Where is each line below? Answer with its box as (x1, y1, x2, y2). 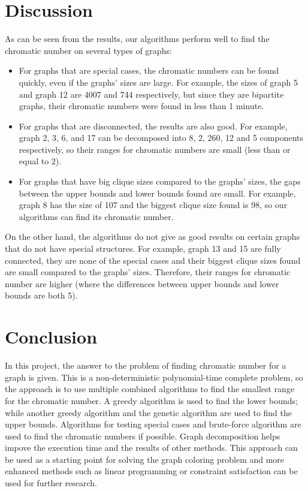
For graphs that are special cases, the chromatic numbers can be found (19, 64, 279, 77)
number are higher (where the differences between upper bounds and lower (5, 277, 279, 290)
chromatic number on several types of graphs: (5, 44, 172, 56)
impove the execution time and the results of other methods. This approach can (5, 441, 298, 454)
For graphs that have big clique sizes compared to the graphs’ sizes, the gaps (19, 175, 301, 188)
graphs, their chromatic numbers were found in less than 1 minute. (19, 100, 264, 112)
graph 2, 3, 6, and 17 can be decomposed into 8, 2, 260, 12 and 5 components (19, 131, 304, 144)
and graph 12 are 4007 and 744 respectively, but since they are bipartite (19, 88, 284, 100)
